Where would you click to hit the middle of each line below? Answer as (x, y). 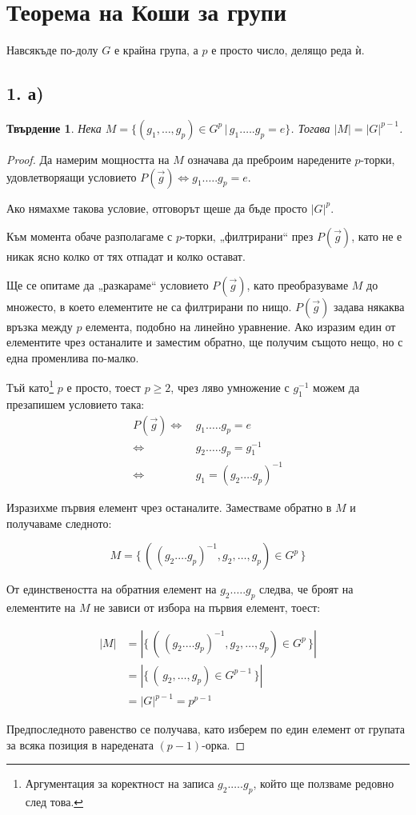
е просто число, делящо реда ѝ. (288, 50)
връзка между (40, 326)
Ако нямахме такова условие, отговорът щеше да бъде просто (157, 208)
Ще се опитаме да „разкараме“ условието (108, 284)
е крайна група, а (156, 50)
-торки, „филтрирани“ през (247, 236)
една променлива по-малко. (73, 357)
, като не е (377, 236)
